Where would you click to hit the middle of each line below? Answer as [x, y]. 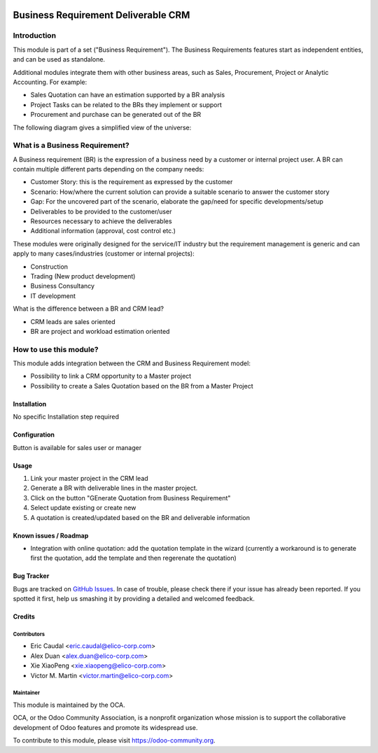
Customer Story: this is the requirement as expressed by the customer [132, 182]
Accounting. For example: [50, 82]
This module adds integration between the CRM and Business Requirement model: [132, 363]
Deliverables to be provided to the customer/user [101, 211]
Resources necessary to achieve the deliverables [101, 221]
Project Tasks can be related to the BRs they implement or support [126, 104]
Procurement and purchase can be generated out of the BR [116, 115]
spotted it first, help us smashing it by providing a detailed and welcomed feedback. [134, 599]
